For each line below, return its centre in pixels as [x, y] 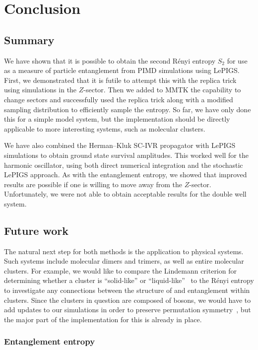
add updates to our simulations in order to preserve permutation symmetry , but [128, 310]
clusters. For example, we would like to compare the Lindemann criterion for [120, 270]
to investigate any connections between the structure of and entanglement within [127, 290]
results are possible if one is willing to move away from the [93, 184]
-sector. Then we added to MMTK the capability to [162, 90]
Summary [29, 39]
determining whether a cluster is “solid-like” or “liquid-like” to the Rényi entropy [129, 280]
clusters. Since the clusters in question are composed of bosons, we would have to [128, 300]
